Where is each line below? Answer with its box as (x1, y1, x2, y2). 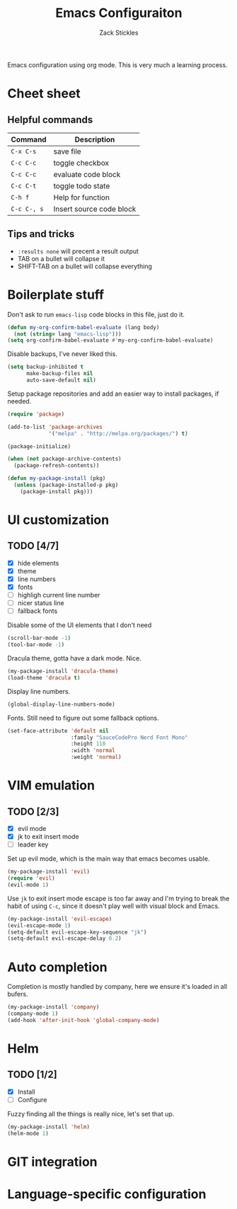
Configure (17, 1095, 47, 1104)
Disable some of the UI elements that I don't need (7, 621, 152, 629)
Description (74, 134, 115, 144)
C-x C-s (11, 147, 37, 155)
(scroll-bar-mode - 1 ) (7, 635, 71, 642)
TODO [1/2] (7, 1069, 58, 1081)
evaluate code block (53, 169, 121, 179)
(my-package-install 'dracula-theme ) (7, 667, 119, 675)
